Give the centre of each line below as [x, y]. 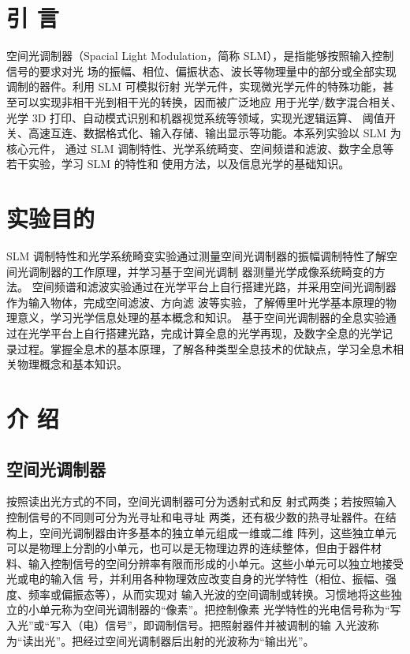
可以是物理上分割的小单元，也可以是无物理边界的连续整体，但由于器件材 [194, 548]
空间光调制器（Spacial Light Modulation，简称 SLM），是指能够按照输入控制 [200, 56]
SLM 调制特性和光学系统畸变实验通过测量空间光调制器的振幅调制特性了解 [197, 256]
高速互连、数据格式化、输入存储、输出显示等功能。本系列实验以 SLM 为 [214, 133]
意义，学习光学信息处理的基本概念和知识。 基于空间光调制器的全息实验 [201, 318]
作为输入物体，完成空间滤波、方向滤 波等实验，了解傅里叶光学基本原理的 [196, 302]
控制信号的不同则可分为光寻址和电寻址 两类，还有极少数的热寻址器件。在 [196, 516]
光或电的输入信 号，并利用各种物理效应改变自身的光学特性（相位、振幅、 [196, 579]
